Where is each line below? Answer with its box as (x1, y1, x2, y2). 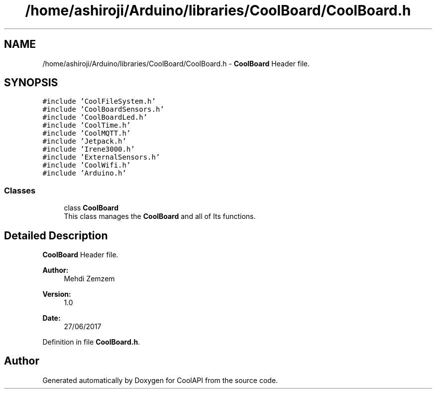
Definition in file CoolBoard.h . (42, 338, 140, 347)
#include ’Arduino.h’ (42, 169, 126, 178)
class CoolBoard (64, 203, 118, 212)
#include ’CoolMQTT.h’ (42, 129, 131, 138)
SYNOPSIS (4, 76, 58, 89)
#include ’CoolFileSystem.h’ (42, 97, 156, 106)
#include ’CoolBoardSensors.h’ (42, 105, 164, 114)
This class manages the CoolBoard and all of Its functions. (64, 212, 256, 221)
